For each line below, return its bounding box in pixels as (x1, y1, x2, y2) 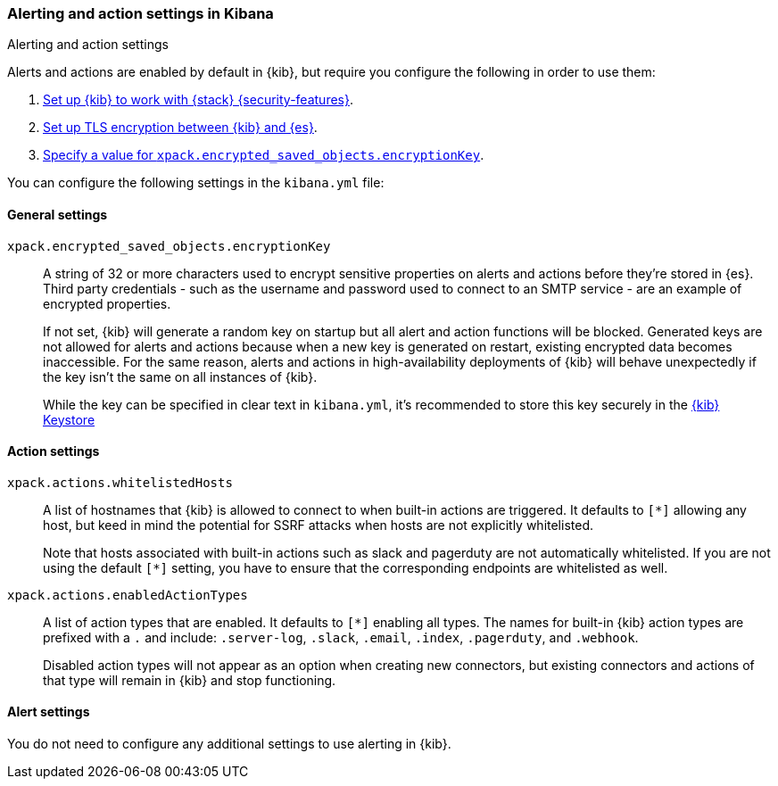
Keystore (43, 411, 95, 427)
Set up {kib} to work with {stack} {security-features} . (43, 92, 353, 108)
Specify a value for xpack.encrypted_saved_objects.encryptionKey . (43, 147, 484, 163)
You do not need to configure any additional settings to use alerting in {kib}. (7, 736, 451, 752)
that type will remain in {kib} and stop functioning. (43, 672, 336, 688)
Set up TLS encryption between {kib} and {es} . (43, 120, 318, 136)
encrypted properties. (43, 295, 171, 311)
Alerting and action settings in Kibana (7, 4, 274, 22)
